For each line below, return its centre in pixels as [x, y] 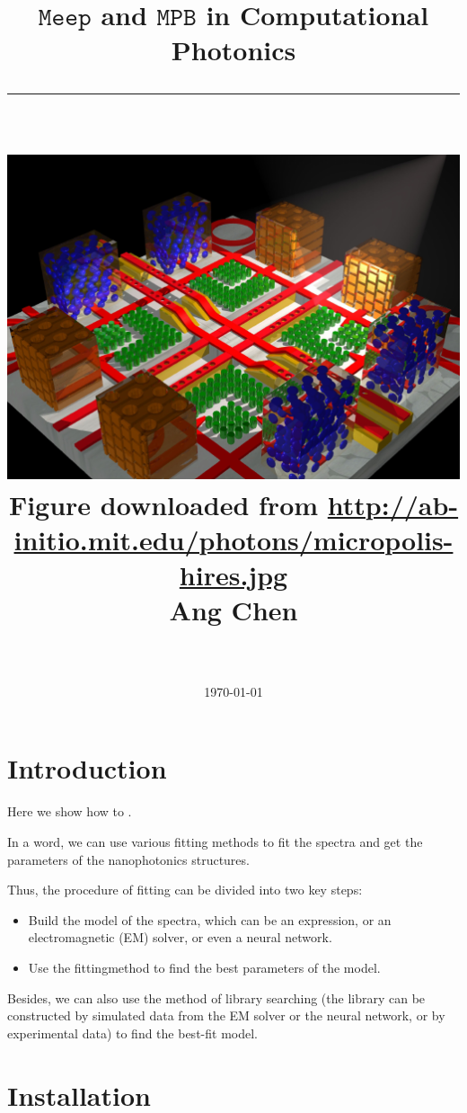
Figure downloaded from [163, 504]
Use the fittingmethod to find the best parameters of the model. [204, 967]
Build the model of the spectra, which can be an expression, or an [210, 919]
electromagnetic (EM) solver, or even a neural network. [180, 937]
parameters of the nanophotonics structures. [128, 859]
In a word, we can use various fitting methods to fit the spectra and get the [215, 841]
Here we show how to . [70, 811]
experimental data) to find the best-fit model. [132, 1033]
